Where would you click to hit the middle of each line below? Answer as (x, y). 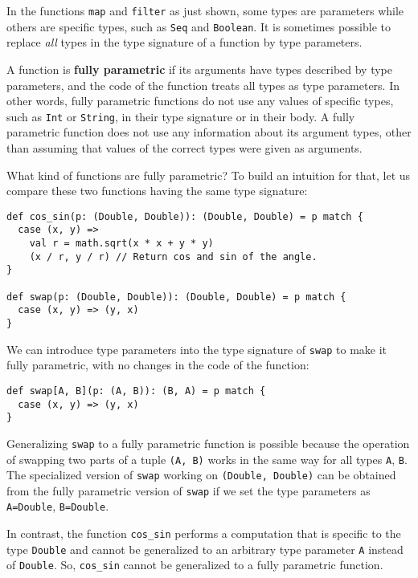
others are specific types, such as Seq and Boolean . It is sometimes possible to (199, 26)
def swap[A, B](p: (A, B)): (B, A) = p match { (136, 391)
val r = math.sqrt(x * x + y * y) (121, 244)
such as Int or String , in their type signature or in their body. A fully (181, 116)
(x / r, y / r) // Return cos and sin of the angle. (173, 256)
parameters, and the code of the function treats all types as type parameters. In (203, 85)
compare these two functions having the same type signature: (157, 191)
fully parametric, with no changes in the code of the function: (158, 365)
